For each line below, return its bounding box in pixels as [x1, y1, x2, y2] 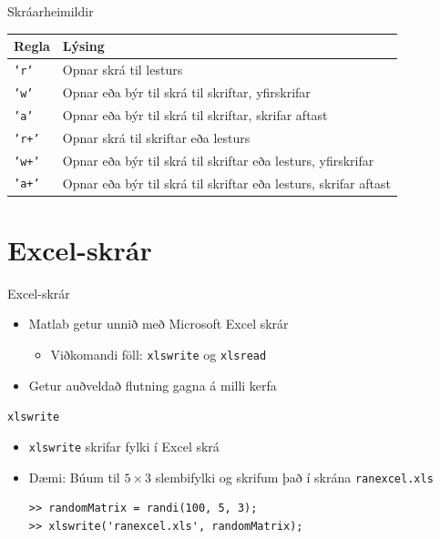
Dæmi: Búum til [28, 467, 120, 486]
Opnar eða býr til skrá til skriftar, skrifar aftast [62, 105, 328, 124]
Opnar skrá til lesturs [62, 59, 183, 78]
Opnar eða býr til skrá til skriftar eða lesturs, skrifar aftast [62, 173, 391, 192]
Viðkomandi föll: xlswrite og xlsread [50, 344, 267, 363]
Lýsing [62, 36, 105, 56]
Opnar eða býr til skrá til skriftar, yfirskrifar [62, 82, 311, 101]
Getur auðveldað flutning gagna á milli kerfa [28, 375, 277, 394]
